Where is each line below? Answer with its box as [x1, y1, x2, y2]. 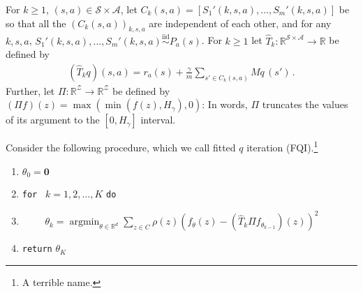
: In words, [202, 97, 248, 112]
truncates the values [262, 97, 348, 112]
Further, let [6, 83, 55, 98]
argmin [69, 217, 100, 227]
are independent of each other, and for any [149, 15, 332, 30]
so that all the [6, 15, 66, 30]
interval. [140, 112, 176, 127]
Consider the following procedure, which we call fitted [6, 140, 236, 155]
